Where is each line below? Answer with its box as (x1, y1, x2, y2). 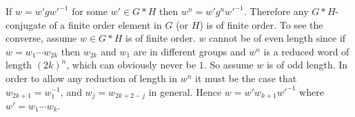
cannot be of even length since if (209, 31, 346, 45)
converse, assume (6, 31, 77, 45)
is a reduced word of (263, 44, 349, 58)
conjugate (6, 17, 46, 31)
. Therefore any (243, 4, 309, 18)
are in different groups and (133, 44, 246, 58)
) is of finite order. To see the (199, 17, 323, 31)
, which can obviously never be (66, 57, 196, 72)
